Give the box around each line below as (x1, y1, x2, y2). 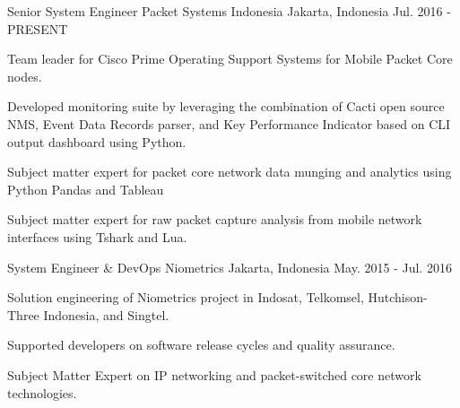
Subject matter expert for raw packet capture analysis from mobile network (7, 210, 422, 229)
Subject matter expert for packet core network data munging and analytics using (7, 162, 452, 181)
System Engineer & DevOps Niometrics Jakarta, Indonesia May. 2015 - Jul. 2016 (7, 257, 452, 276)
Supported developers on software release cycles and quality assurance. (7, 335, 395, 354)
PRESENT (7, 19, 68, 38)
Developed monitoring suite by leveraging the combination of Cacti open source (7, 97, 445, 116)
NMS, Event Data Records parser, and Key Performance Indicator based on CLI (7, 114, 451, 133)
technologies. (7, 383, 77, 402)
